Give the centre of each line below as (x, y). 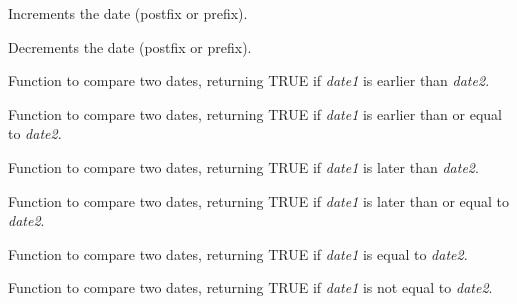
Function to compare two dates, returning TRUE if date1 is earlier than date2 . (249, 80)
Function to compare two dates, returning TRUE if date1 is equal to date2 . (238, 253)
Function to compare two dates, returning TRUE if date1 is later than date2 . (243, 166)
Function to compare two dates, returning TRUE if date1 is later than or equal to (258, 200)
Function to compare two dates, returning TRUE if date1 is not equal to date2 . (250, 287)
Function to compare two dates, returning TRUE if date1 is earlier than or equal (255, 113)
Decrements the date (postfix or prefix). (130, 46)
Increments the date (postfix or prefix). (128, 13)
